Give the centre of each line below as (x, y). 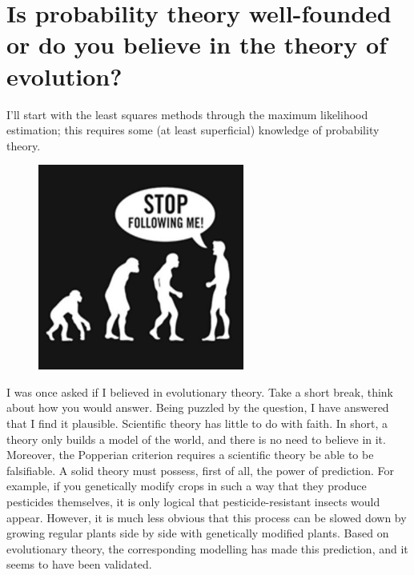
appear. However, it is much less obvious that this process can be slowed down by (207, 517)
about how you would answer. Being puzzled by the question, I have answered (198, 407)
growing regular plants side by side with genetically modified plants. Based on (198, 533)
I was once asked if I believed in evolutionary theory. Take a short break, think (200, 391)
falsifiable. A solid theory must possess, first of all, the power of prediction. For (201, 470)
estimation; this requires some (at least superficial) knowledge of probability (193, 130)
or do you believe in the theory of (197, 44)
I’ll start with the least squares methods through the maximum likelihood (187, 114)
